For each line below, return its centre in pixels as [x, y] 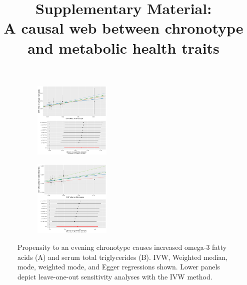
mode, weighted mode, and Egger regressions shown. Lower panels [119, 267]
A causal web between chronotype [123, 28]
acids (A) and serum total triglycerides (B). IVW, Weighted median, [123, 257]
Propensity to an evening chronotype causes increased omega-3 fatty [122, 247]
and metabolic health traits [123, 47]
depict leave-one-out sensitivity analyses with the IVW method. [115, 276]
